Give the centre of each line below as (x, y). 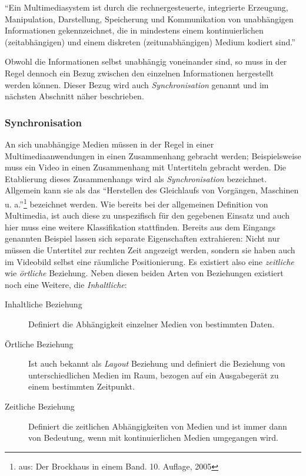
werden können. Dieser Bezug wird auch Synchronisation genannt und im (137, 84)
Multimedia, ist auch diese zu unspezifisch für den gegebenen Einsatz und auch (147, 215)
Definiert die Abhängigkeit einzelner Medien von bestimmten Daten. (152, 324)
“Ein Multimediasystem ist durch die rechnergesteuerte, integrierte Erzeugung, (147, 7)
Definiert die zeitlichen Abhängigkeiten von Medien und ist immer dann (158, 426)
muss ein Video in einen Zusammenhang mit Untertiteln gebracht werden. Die (146, 167)
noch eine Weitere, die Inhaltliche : (66, 284)
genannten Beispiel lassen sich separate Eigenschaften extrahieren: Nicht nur (142, 238)
